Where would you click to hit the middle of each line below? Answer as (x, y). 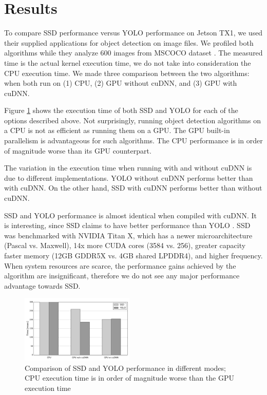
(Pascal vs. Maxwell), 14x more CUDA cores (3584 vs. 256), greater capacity (125, 245)
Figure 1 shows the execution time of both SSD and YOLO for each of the (121, 110)
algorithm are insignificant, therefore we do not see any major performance (122, 276)
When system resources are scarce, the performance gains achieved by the (120, 265)
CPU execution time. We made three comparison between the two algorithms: (127, 73)
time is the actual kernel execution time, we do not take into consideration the (128, 62)
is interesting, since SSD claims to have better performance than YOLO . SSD (127, 225)
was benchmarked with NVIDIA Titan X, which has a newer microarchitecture (128, 235)
